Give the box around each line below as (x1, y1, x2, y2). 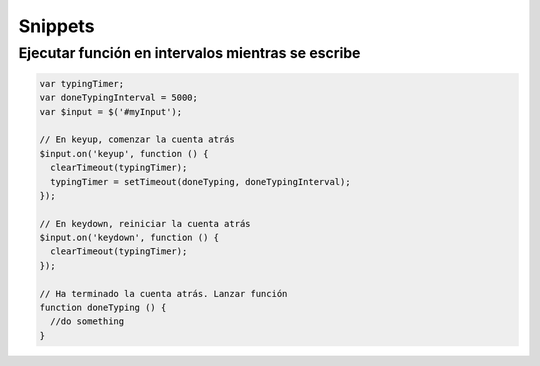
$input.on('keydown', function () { (39, 232, 220, 244)
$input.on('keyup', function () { (39, 148, 209, 159)
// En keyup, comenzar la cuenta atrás (39, 134, 235, 145)
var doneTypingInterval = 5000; (39, 92, 199, 104)
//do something (50, 316, 125, 327)
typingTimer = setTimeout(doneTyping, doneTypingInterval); (50, 176, 351, 187)
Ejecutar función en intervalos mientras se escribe (18, 44, 361, 62)
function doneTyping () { (39, 302, 167, 314)
